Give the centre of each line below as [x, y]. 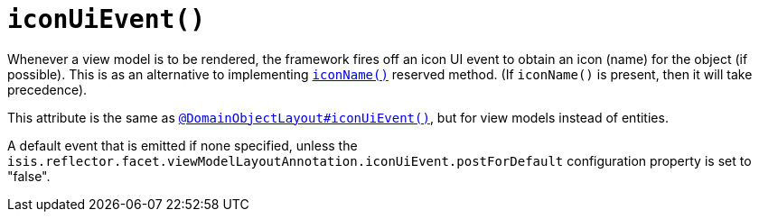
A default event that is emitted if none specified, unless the [183, 145]
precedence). [47, 89]
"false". [29, 176]
